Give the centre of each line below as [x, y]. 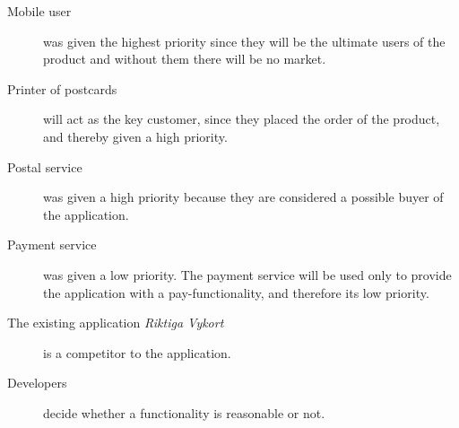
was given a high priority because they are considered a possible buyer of [243, 197]
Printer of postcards [62, 88]
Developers [37, 383]
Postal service [45, 166]
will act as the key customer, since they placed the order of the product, [242, 119]
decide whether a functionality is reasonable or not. [184, 412]
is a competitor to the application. [137, 352]
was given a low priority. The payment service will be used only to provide [247, 274]
